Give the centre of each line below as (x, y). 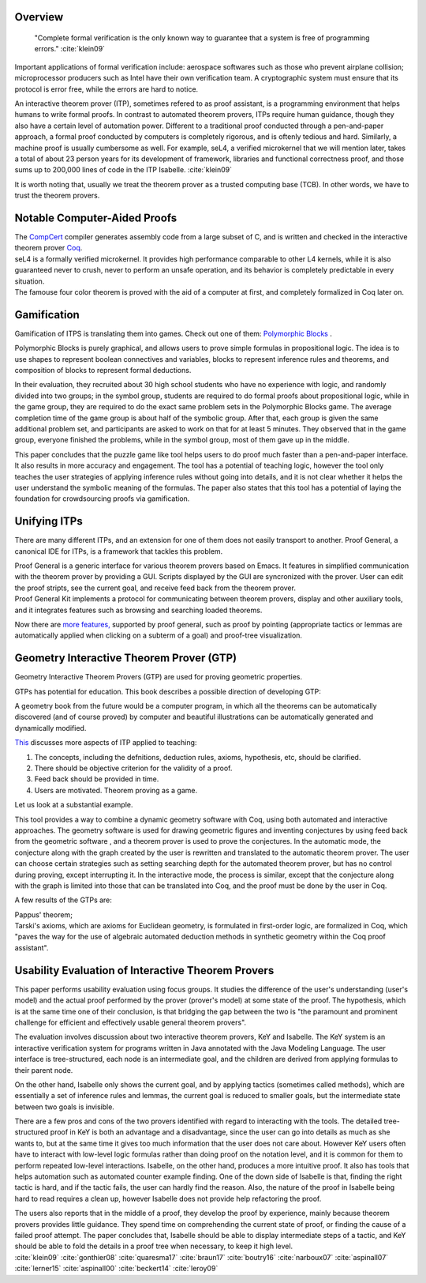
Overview (39, 17)
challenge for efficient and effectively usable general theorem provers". (131, 1022)
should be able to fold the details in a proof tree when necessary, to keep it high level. (154, 1246)
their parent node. (44, 1070)
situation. (30, 281)
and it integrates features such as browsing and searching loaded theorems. (138, 610)
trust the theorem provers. (57, 196)
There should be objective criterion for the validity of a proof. (133, 768)
